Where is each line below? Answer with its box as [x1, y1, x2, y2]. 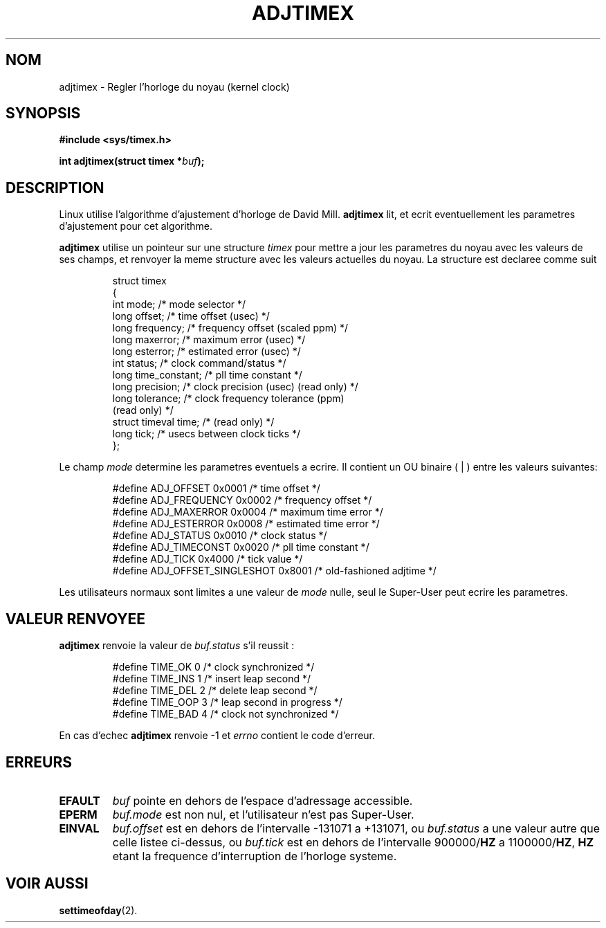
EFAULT [59, 793, 100, 808]
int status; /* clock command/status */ [112, 357, 286, 370]
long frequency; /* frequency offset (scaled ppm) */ [112, 322, 349, 334]
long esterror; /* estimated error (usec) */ [112, 345, 301, 358]
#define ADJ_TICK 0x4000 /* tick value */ [112, 553, 303, 565]
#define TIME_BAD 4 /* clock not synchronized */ [112, 708, 339, 720]
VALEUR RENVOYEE [6, 610, 145, 628]
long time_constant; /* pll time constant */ [112, 369, 302, 381]
